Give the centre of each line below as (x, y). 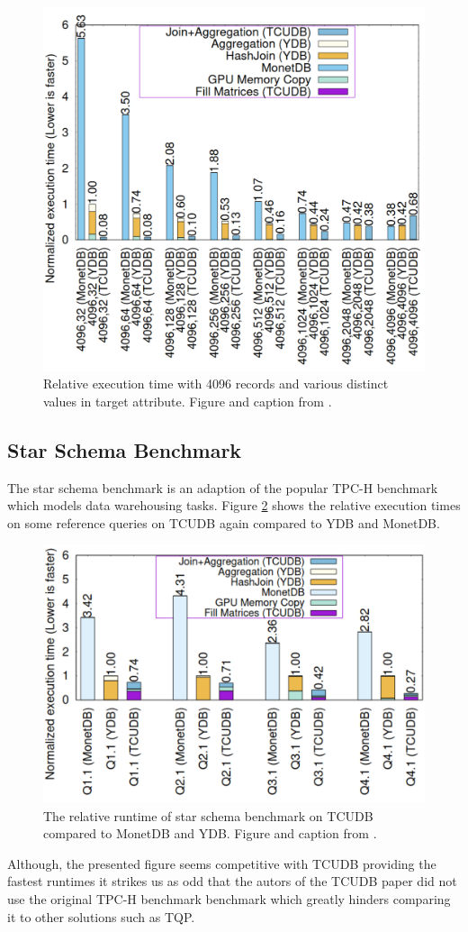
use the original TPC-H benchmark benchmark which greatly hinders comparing (229, 898)
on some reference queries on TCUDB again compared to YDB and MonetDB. (224, 522)
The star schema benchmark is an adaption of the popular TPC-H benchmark (223, 487)
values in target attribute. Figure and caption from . (188, 401)
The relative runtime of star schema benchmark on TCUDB (208, 815)
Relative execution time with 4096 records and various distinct (216, 384)
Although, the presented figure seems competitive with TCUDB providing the (222, 863)
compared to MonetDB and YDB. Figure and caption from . (210, 833)
